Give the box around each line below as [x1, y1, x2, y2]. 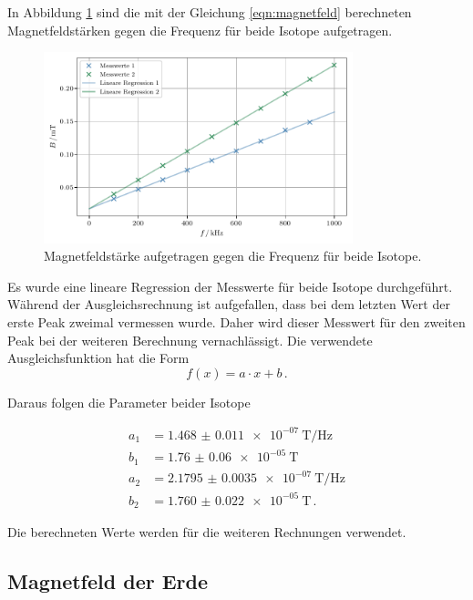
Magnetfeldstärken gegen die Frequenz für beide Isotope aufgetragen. [7, 20, 393, 39]
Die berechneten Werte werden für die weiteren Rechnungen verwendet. [7, 522, 406, 542]
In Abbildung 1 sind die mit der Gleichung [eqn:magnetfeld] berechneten [7, 3, 412, 21]
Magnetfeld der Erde [7, 567, 209, 595]
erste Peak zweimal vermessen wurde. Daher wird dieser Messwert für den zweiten [7, 313, 466, 331]
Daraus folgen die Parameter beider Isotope [7, 392, 251, 411]
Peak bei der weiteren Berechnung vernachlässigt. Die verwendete [7, 330, 373, 349]
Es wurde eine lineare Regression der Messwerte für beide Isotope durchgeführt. [7, 276, 453, 295]
